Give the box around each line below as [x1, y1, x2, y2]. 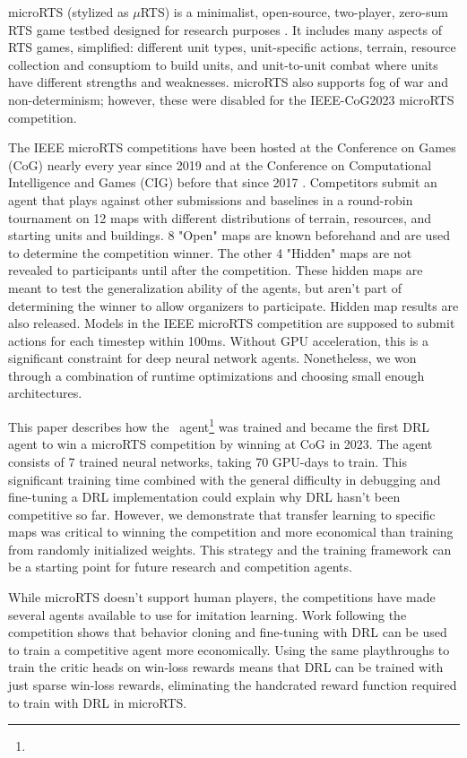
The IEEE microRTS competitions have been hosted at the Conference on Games [8, 138, 456, 157]
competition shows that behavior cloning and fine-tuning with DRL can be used [8, 623, 447, 642]
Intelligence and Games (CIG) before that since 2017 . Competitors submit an [8, 173, 437, 192]
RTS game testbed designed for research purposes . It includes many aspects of [8, 20, 442, 39]
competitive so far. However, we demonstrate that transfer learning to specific [8, 504, 436, 523]
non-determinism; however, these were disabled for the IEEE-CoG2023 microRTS [8, 90, 454, 108]
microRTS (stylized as [8, 3, 129, 21]
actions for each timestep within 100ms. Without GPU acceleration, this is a [8, 331, 428, 349]
